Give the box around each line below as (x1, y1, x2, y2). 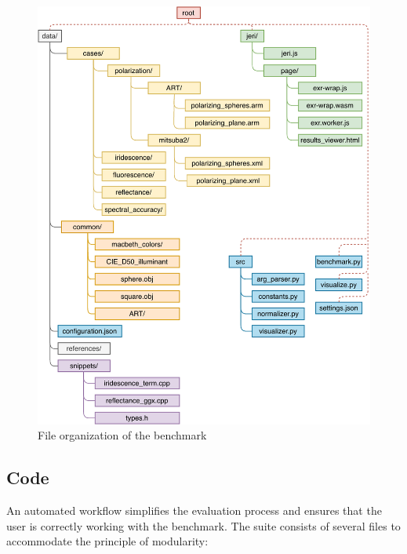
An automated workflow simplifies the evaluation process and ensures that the (6, 502, 382, 519)
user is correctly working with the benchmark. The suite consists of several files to (6, 517, 401, 534)
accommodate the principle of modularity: (6, 533, 209, 549)
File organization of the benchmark (38, 427, 207, 443)
